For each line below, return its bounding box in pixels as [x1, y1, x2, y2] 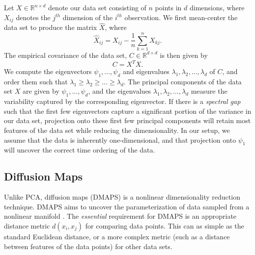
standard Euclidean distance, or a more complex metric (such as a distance [4, 231, 230, 242]
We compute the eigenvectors [4, 66, 92, 76]
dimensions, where [189, 2, 245, 12]
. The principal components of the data [123, 76, 242, 86]
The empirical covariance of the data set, [4, 50, 127, 60]
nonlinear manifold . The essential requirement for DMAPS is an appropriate [4, 211, 237, 221]
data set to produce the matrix [4, 22, 97, 32]
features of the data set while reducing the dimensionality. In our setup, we [4, 125, 230, 135]
